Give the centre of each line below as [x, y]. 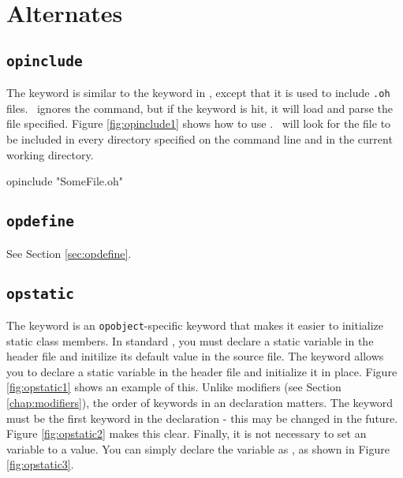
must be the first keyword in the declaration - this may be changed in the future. [202, 418]
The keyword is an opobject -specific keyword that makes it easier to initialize [195, 325]
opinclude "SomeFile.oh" [65, 181]
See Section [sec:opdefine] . [69, 253]
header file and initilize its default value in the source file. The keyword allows [195, 356]
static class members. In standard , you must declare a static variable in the [190, 340]
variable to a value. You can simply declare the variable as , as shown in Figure [198, 448]
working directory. [50, 154]
